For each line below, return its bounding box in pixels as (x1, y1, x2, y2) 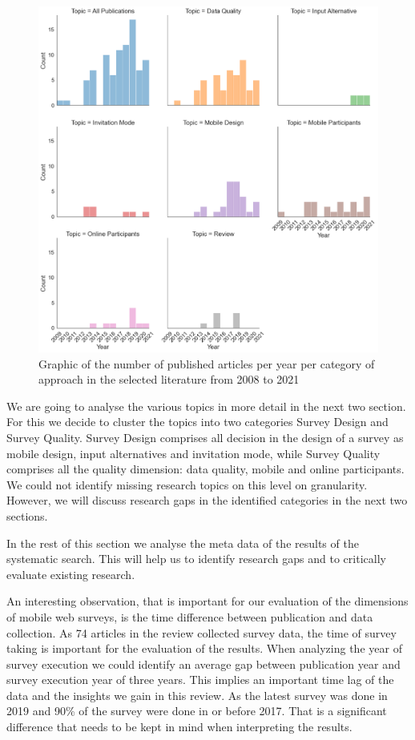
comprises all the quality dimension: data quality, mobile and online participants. (6, 460, 405, 477)
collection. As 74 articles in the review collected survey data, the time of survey (6, 624, 397, 641)
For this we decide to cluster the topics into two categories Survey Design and (6, 413, 389, 430)
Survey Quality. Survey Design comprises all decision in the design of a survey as (6, 428, 404, 445)
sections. (6, 507, 48, 524)
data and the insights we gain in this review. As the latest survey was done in (6, 686, 388, 703)
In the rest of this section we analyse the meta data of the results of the (6, 534, 359, 551)
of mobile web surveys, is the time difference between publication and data (6, 608, 373, 625)
